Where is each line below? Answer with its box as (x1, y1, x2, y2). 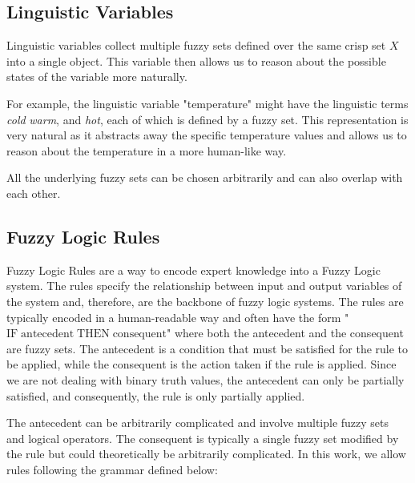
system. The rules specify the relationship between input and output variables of (6, 277, 402, 294)
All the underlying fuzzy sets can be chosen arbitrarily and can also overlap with (6, 169, 403, 186)
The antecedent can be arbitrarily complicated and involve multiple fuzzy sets (6, 414, 389, 431)
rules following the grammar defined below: (6, 461, 218, 477)
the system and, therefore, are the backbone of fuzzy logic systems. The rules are (6, 292, 404, 309)
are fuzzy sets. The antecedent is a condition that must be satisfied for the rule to (6, 340, 409, 356)
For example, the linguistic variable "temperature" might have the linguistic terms (6, 95, 409, 111)
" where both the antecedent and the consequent (167, 324, 404, 341)
